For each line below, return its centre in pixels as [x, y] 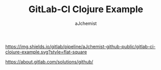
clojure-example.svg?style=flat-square [46, 52]
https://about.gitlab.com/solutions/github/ [49, 61]
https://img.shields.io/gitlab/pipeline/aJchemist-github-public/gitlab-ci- [80, 46]
